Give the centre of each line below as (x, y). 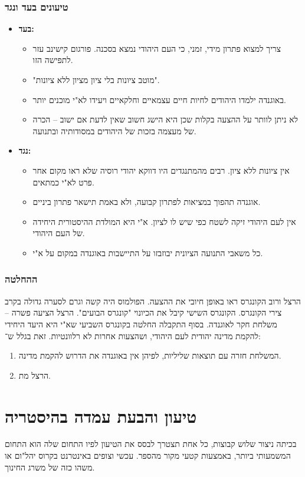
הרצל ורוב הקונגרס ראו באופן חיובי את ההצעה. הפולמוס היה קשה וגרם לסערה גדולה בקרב (153, 301)
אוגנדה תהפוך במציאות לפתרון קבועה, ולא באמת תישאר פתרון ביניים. (147, 202)
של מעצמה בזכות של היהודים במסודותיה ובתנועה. (114, 130)
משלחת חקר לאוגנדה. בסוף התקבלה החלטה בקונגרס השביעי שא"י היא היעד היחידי (141, 324)
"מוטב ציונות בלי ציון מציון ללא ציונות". (96, 79)
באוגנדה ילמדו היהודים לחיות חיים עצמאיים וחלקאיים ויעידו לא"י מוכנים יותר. (159, 99)
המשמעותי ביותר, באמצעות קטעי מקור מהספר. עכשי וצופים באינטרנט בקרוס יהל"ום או (148, 456)
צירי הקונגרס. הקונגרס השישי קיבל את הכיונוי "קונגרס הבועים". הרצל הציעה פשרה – (143, 312)
